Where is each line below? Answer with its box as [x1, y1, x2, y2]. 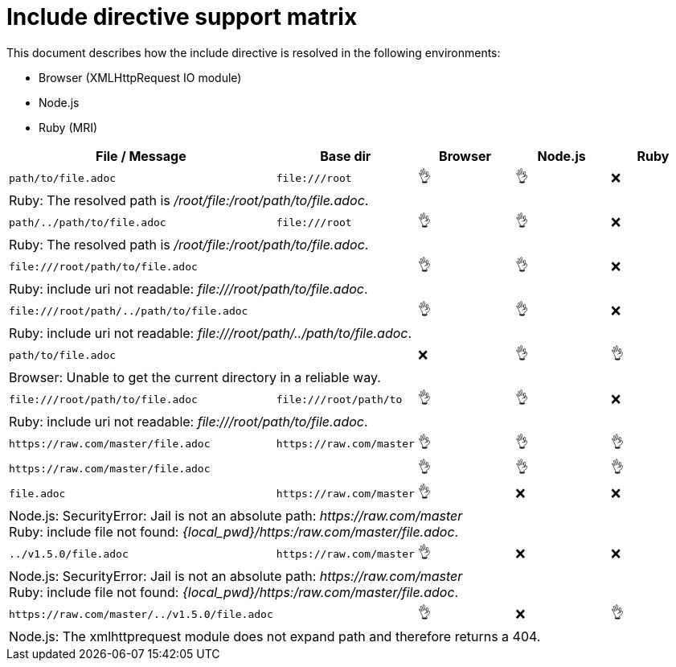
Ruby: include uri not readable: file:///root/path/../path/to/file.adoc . [9, 324, 412, 341]
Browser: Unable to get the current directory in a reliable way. [9, 368, 381, 385]
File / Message [96, 147, 186, 164]
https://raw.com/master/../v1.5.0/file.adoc [9, 607, 273, 620]
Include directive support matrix [6, 3, 358, 31]
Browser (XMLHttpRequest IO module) [39, 70, 242, 84]
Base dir [320, 147, 371, 164]
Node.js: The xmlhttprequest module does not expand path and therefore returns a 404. [9, 628, 541, 644]
